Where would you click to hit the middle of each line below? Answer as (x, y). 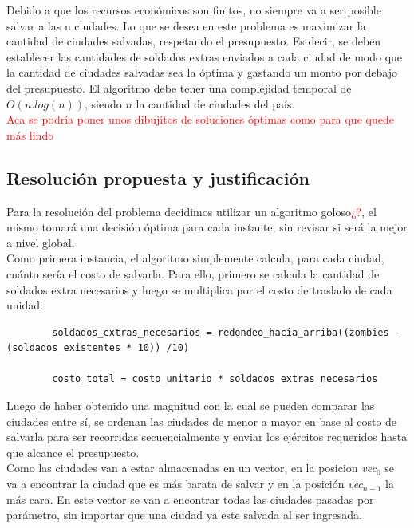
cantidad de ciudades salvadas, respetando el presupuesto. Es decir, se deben (194, 41)
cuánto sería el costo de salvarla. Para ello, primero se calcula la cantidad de (193, 273)
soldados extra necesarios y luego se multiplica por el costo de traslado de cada (199, 289)
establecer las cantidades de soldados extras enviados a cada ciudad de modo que (205, 56)
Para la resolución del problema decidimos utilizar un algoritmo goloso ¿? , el (191, 211)
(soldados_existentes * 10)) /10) (98, 348)
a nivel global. (41, 242)
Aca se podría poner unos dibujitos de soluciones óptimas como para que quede (200, 119)
